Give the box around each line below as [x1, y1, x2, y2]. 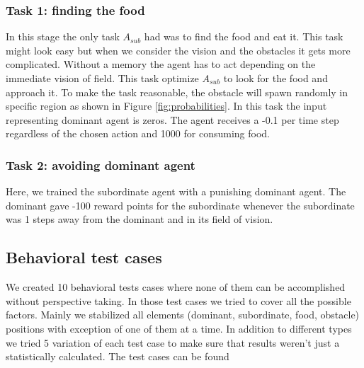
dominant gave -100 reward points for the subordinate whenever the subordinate [6, 197, 355, 212]
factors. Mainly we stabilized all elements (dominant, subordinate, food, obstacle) [6, 307, 360, 322]
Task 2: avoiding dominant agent [6, 156, 195, 173]
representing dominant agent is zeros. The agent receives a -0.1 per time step [6, 112, 339, 127]
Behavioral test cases [6, 246, 162, 268]
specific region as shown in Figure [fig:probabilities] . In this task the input [6, 98, 327, 113]
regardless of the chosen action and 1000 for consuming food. [6, 126, 270, 141]
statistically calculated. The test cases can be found [6, 349, 229, 364]
